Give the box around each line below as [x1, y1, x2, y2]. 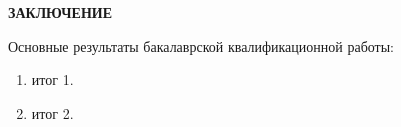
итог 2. [31, 102, 74, 123]
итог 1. [31, 69, 74, 90]
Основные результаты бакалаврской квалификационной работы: [8, 35, 395, 56]
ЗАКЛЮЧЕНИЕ [8, 2, 113, 22]
